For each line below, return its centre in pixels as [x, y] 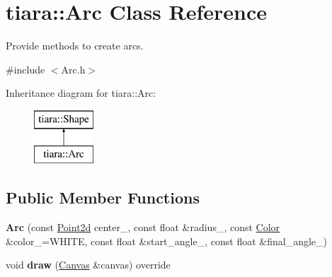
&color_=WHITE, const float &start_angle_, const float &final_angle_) [166, 241]
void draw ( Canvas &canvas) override [88, 265]
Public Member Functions [103, 198]
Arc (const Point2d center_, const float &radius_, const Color [143, 227]
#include [25, 69]
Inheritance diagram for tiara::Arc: [81, 93]
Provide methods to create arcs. [75, 46]
